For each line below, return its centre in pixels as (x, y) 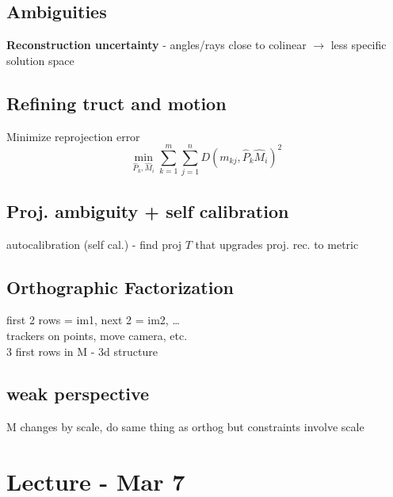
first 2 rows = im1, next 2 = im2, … (93, 320)
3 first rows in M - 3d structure (82, 351)
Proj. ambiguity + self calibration (148, 210)
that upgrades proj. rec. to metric (277, 244)
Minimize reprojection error (73, 136)
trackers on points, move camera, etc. (97, 335)
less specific (359, 45)
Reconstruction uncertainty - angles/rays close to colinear (156, 45)
